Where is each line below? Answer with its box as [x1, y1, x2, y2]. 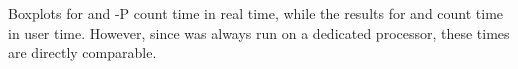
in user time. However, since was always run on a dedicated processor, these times [8, 22, 510, 43]
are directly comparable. [8, 42, 157, 63]
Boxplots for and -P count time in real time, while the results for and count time [8, 3, 504, 23]
